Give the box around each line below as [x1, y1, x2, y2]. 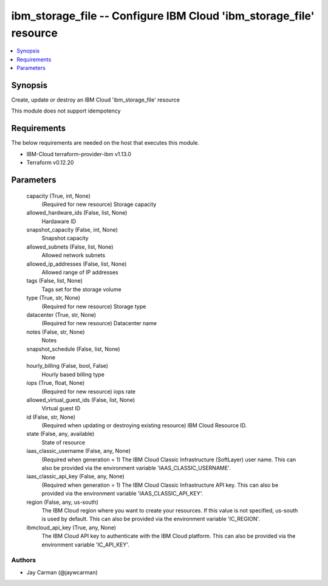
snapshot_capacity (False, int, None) [26, 226, 118, 233]
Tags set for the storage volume [41, 286, 121, 293]
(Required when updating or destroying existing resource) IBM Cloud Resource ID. [41, 422, 247, 429]
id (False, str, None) [26, 413, 76, 421]
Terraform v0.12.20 [26, 159, 74, 167]
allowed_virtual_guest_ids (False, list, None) [26, 396, 135, 404]
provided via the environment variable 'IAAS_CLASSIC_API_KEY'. [41, 490, 203, 497]
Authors [11, 556, 36, 565]
